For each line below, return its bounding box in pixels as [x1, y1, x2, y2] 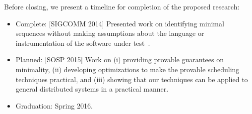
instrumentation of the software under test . [15, 37, 150, 48]
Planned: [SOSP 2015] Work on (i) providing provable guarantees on [15, 54, 224, 65]
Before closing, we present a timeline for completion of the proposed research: [4, 1, 240, 11]
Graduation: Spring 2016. [15, 100, 93, 111]
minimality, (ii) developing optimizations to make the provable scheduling [15, 64, 240, 74]
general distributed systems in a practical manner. [15, 84, 169, 94]
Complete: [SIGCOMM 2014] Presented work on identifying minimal [15, 18, 224, 28]
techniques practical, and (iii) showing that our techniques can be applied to [15, 74, 248, 84]
